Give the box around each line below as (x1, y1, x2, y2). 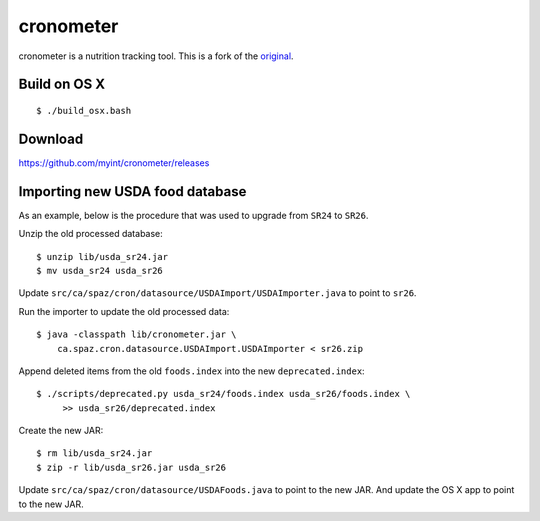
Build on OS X (18, 76, 105, 93)
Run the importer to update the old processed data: (18, 305, 230, 317)
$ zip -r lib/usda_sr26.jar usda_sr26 (36, 461, 227, 473)
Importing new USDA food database (18, 183, 247, 200)
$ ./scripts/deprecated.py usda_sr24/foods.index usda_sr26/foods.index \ (36, 388, 411, 400)
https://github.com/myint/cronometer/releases (18, 156, 210, 169)
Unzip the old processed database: (18, 228, 164, 240)
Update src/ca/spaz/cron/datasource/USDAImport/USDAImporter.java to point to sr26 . (18, 287, 417, 299)
